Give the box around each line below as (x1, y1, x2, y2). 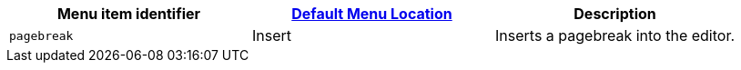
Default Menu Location (291, 5, 452, 23)
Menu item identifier (56, 5, 201, 23)
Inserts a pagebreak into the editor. (495, 26, 736, 45)
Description (574, 5, 656, 23)
